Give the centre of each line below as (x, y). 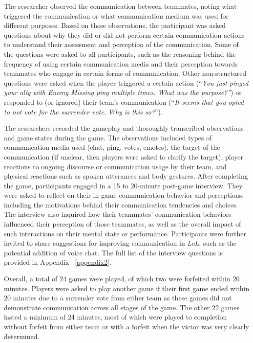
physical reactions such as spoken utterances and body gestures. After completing (126, 176)
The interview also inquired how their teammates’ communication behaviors (118, 214)
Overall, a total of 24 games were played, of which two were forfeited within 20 (122, 279)
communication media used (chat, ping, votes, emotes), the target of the (112, 147)
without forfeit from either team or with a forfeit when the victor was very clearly (126, 326)
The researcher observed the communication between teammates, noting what (120, 6)
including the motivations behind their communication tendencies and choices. (121, 204)
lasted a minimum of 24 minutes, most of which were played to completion (116, 317)
